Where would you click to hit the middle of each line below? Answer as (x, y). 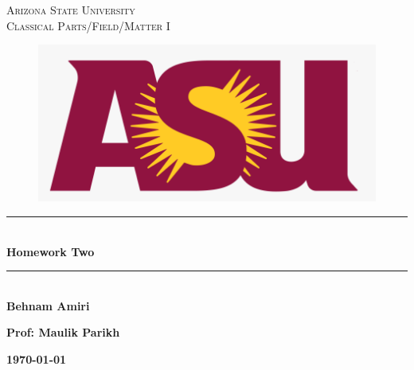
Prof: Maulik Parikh (63, 332)
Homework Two (51, 251)
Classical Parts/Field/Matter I (88, 25)
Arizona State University (71, 10)
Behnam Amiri (48, 305)
